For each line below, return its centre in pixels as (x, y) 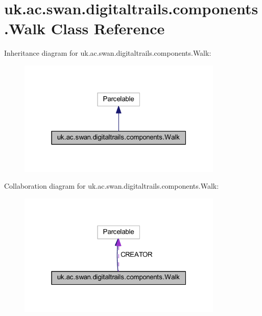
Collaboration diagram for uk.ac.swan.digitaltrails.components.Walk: (112, 186)
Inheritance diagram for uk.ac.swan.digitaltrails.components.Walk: (108, 53)
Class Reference (108, 28)
